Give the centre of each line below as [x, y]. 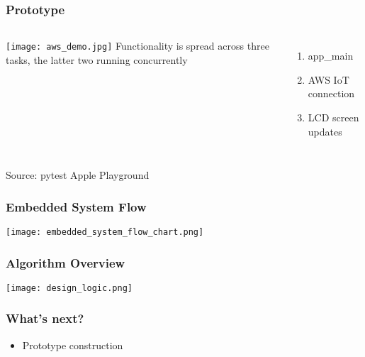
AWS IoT [328, 79]
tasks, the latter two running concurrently [97, 59]
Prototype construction [73, 345]
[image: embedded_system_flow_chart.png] [105, 232]
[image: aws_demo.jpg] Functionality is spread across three [137, 46]
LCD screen [333, 117]
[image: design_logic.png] [69, 288]
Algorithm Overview [66, 262]
